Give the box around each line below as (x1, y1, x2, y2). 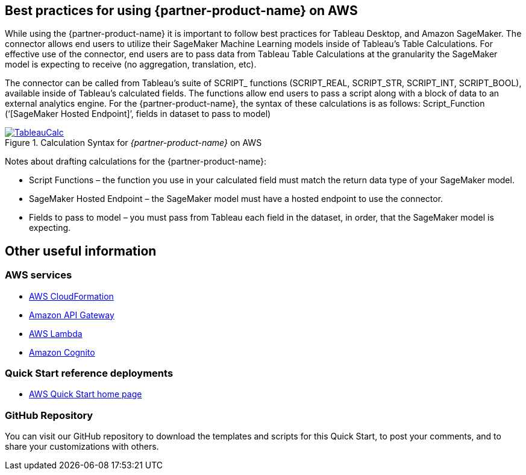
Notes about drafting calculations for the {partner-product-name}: (5, 156, 267, 167)
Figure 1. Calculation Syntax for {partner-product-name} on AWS (5, 137, 262, 148)
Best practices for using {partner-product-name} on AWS (5, 3, 358, 18)
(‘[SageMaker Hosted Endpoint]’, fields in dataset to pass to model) (5, 109, 271, 119)
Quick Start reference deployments (5, 367, 174, 380)
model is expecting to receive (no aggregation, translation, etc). (5, 59, 257, 70)
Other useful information (5, 243, 157, 259)
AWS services (5, 269, 72, 282)
